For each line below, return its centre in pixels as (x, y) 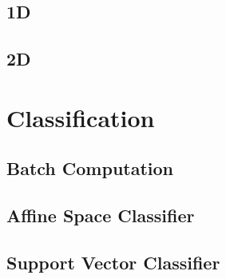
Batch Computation (90, 168)
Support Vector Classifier (113, 262)
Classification (81, 117)
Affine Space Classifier (101, 215)
